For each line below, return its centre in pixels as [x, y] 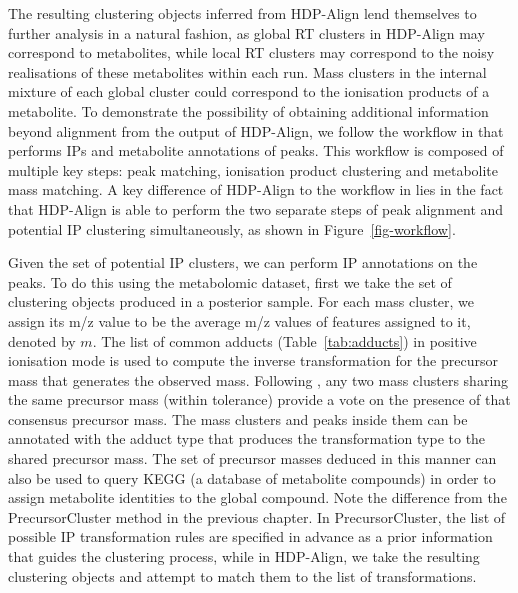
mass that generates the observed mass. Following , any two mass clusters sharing [258, 379]
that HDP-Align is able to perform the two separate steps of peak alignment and [256, 208]
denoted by [42, 340]
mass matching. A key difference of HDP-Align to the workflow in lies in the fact [256, 189]
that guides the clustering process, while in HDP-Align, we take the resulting [244, 556]
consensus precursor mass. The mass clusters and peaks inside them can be [238, 418]
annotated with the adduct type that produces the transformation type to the [247, 438]
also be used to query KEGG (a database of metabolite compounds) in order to [252, 477]
